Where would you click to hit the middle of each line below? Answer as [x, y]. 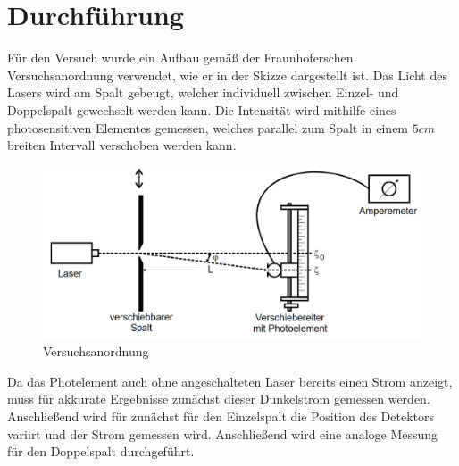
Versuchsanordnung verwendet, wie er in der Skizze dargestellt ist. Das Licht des [227, 75]
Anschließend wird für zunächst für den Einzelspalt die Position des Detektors [221, 416]
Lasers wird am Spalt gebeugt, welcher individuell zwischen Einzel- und [203, 92]
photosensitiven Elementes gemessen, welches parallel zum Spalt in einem [208, 127]
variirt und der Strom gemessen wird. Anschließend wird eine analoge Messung [223, 433]
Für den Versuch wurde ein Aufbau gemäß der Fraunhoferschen [180, 58]
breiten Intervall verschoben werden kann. [122, 145]
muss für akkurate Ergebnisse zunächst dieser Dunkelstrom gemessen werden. [219, 399]
